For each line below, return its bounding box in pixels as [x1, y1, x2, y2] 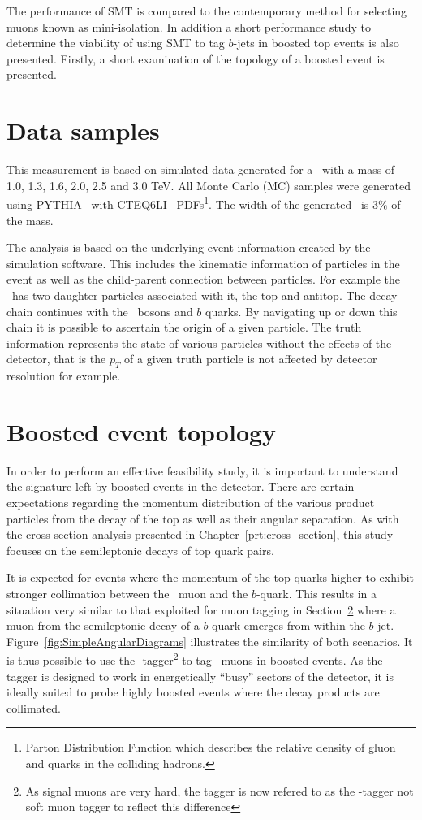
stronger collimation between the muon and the [6, 584, 248, 601]
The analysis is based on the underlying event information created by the [6, 239, 371, 256]
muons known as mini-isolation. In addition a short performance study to [6, 18, 371, 35]
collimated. [6, 699, 61, 716]
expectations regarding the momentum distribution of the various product [6, 493, 375, 510]
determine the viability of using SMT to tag [6, 34, 225, 51]
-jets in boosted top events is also [233, 34, 399, 51]
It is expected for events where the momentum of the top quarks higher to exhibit [6, 569, 415, 586]
